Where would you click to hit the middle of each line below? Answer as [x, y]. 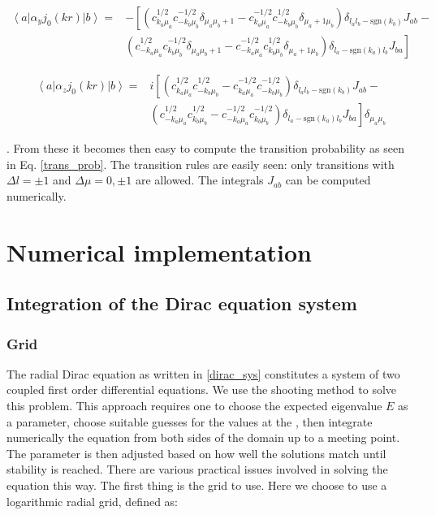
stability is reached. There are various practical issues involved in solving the [197, 469]
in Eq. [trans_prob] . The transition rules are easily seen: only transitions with [201, 164]
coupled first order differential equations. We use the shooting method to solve [202, 389]
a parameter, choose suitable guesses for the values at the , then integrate [190, 421]
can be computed [328, 180]
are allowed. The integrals [199, 180]
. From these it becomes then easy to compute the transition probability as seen [205, 148]
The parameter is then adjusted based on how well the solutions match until [196, 453]
